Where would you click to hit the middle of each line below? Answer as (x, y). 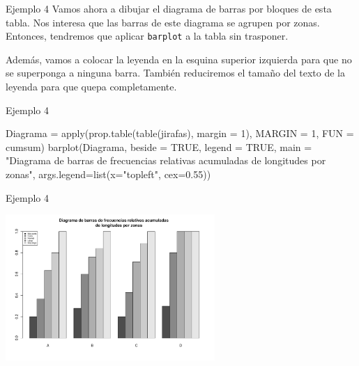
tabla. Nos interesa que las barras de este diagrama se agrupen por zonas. (163, 22)
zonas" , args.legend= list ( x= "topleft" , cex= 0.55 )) (108, 174)
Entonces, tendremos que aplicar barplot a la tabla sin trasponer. (147, 36)
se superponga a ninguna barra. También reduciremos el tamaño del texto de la (175, 73)
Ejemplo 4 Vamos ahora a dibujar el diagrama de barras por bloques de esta (169, 8)
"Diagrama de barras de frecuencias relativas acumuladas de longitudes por (166, 160)
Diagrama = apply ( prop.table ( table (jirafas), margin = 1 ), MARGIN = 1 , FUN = (180, 133)
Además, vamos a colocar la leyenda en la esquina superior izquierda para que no (179, 59)
